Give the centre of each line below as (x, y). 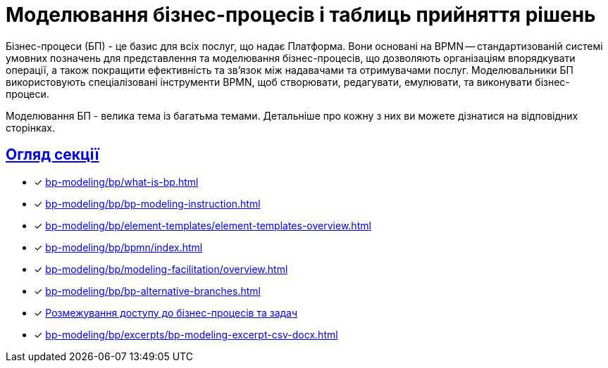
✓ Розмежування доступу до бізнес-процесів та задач (166, 312)
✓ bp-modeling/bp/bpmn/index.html (118, 247)
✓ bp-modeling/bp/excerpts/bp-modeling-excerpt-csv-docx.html (186, 334)
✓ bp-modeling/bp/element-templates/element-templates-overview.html (203, 225)
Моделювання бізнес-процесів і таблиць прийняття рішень (301, 15)
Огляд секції (52, 155)
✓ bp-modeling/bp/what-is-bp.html (116, 182)
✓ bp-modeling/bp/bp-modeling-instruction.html (147, 203)
